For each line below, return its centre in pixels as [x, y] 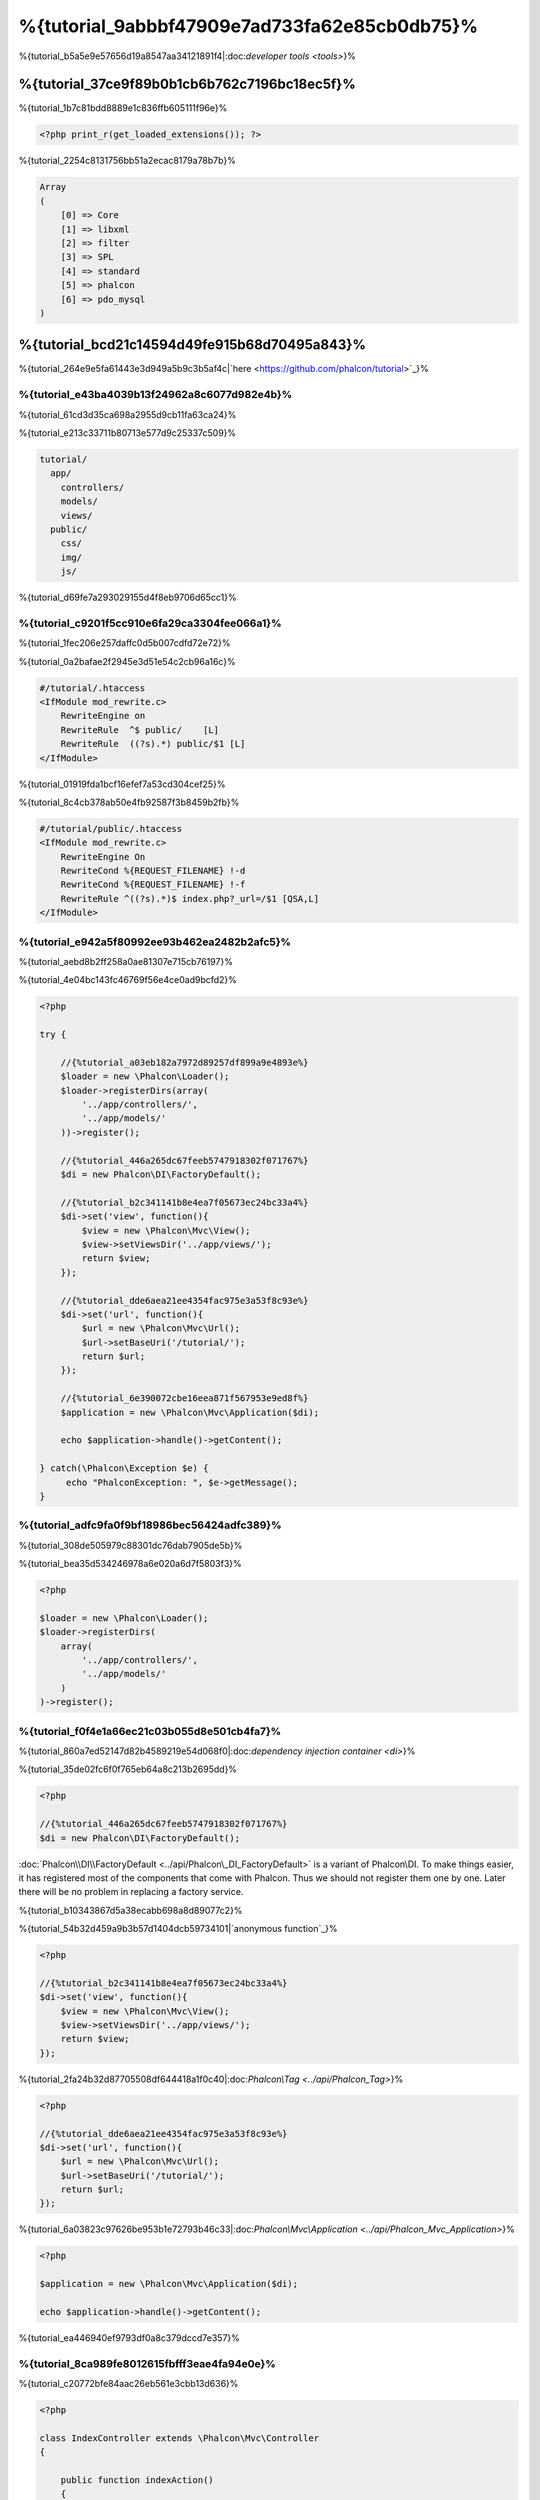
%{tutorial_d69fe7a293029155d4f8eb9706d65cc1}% [127, 597]
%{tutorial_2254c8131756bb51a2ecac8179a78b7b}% [127, 161]
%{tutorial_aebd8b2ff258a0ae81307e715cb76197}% [126, 961]
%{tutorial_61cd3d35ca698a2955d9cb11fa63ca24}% [127, 414]
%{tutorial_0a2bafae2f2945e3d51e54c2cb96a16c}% [127, 661]
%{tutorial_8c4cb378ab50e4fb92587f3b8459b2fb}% [129, 802]
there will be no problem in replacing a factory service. [131, 1892]
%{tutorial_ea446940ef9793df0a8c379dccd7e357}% [129, 2338]
